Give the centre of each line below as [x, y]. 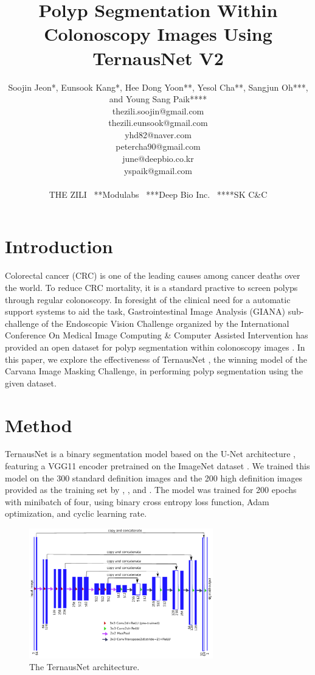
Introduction [59, 246]
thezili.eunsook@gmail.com [158, 123]
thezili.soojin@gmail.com [158, 110]
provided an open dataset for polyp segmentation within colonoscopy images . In [155, 347]
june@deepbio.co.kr [158, 159]
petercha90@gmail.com [158, 146]
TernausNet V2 [158, 58]
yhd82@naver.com [158, 134]
